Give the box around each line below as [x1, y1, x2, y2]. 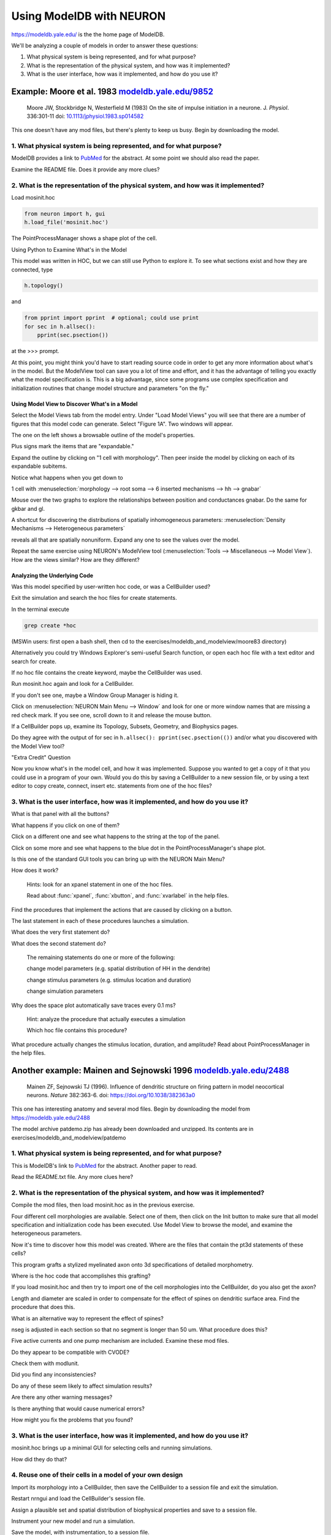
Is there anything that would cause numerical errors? [11, 1405, 145, 1412]
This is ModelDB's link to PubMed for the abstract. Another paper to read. [11, 1162, 197, 1169]
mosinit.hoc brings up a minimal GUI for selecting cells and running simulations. [11, 1444, 213, 1451]
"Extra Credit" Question [11, 754, 71, 761]
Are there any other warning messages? [11, 1394, 113, 1401]
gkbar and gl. [11, 505, 45, 512]
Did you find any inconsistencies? [11, 1371, 96, 1378]
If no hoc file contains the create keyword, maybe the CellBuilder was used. [11, 669, 202, 676]
